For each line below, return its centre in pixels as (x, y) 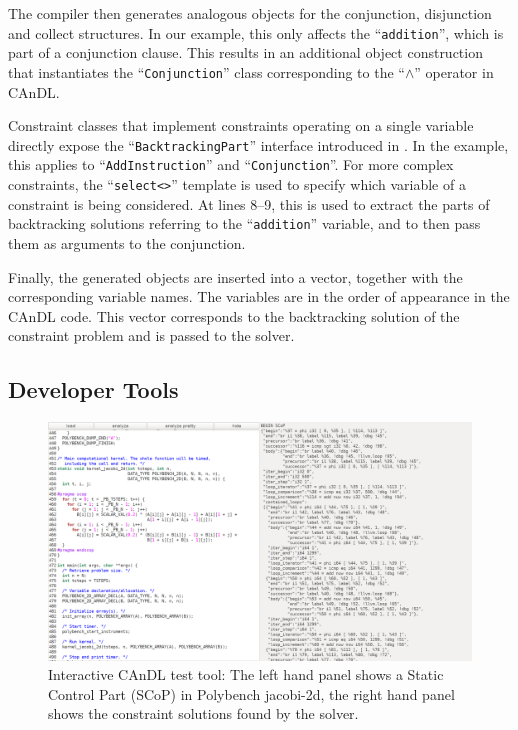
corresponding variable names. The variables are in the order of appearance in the (259, 296)
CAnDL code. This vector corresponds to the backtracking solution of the (234, 315)
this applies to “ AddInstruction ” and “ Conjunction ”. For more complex (231, 164)
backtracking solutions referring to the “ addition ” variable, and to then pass (244, 223)
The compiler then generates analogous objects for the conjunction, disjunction (250, 13)
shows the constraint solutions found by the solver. (203, 713)
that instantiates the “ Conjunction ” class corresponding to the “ (206, 71)
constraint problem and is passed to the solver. (151, 335)
